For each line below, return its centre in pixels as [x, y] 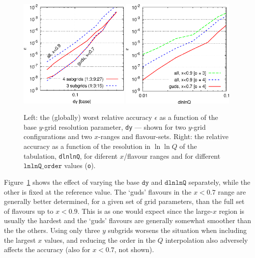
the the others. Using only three [52, 230]
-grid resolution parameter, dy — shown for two [114, 127]
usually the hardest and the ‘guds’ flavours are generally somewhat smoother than [128, 220]
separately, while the [219, 182]
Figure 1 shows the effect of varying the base [72, 182]
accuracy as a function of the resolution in [87, 146]
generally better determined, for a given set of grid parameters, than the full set [124, 201]
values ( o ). [80, 165]
